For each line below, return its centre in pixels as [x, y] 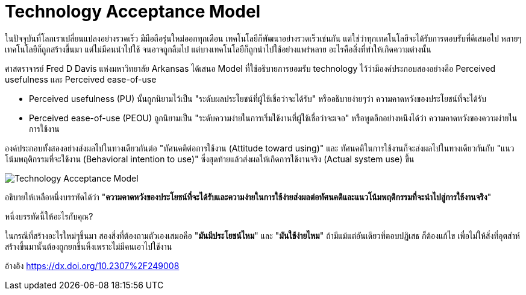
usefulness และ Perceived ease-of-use [81, 79]
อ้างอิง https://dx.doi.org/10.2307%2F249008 [92, 265]
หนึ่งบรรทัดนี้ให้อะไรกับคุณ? [49, 216]
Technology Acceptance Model [133, 11]
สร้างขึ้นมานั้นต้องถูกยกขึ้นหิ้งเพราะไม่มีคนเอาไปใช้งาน [89, 246]
